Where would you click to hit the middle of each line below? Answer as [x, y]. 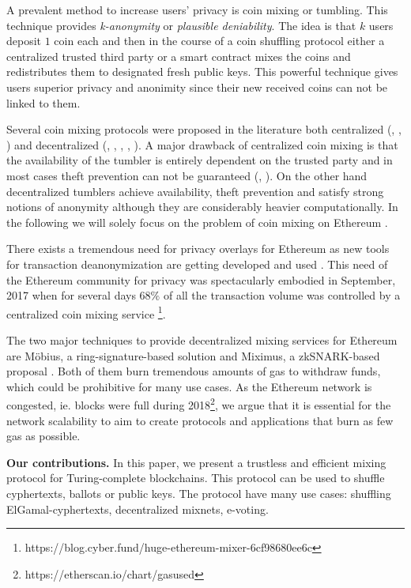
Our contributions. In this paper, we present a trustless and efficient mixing [196, 462]
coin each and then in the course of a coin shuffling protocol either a [219, 41]
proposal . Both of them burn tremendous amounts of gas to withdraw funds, [194, 371]
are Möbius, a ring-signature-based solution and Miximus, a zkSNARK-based [193, 355]
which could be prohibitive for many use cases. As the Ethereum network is [189, 386]
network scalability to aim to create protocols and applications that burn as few [200, 420]
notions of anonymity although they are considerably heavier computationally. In [202, 207]
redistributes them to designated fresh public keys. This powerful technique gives [202, 72]
